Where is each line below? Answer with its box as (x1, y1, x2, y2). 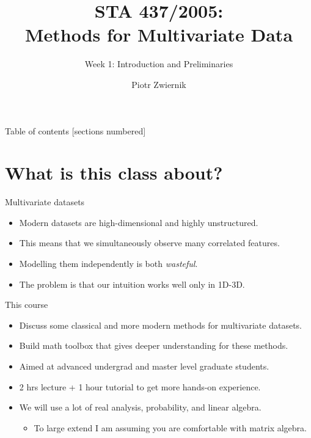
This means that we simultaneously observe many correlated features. (19, 236, 280, 249)
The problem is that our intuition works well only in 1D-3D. (19, 277, 245, 290)
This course (5, 298, 48, 311)
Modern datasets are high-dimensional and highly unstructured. (19, 216, 258, 228)
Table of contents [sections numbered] (5, 124, 146, 137)
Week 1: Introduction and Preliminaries (84, 57, 233, 70)
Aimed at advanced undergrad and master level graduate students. (19, 359, 269, 372)
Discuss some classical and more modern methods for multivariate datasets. (19, 318, 302, 331)
